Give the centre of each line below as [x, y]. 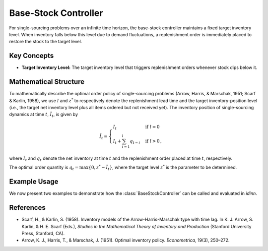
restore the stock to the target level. [46, 42]
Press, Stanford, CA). [43, 233]
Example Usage [34, 182]
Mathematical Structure [47, 82]
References [27, 208]
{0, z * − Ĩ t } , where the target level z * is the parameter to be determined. [163, 168]
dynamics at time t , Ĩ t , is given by [44, 115]
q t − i [135, 142]
